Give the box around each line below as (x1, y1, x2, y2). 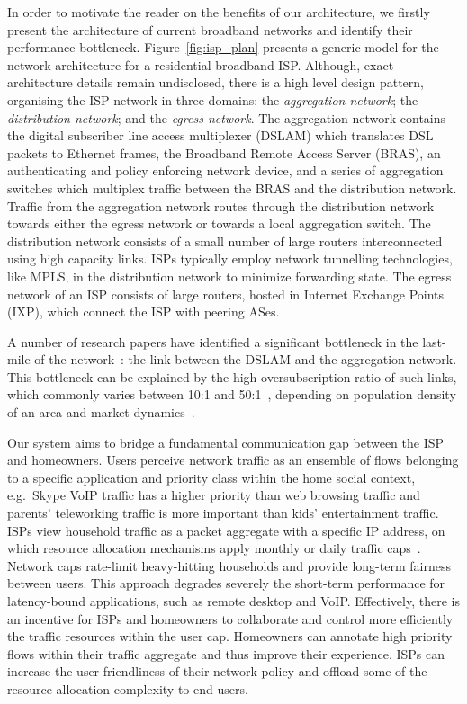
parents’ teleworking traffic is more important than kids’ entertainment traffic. (7, 503, 439, 522)
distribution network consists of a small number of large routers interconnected (7, 231, 443, 250)
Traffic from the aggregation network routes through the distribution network (7, 196, 435, 215)
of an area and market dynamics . (7, 403, 195, 422)
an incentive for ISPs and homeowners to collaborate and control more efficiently (7, 609, 454, 628)
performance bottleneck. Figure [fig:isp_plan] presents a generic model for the (7, 38, 439, 57)
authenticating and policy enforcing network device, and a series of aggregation (7, 161, 444, 180)
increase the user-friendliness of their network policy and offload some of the (7, 662, 427, 681)
